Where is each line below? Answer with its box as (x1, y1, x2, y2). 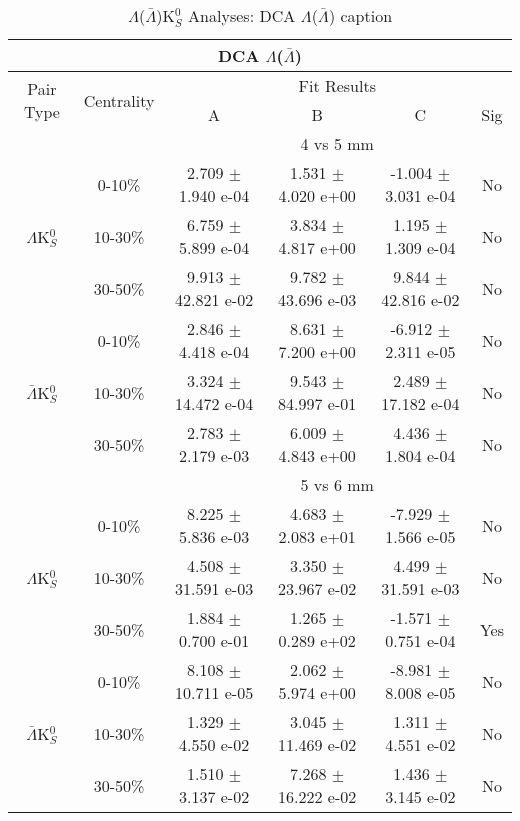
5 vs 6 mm (300, 473, 374, 496)
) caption (328, 4, 393, 27)
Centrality (83, 88, 155, 112)
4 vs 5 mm (300, 132, 374, 155)
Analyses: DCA (188, 4, 296, 27)
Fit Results (298, 74, 376, 97)
